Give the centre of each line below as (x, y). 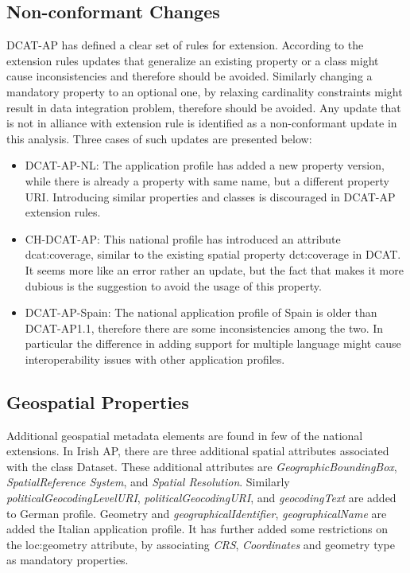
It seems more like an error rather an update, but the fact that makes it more (214, 269)
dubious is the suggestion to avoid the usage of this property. (173, 285)
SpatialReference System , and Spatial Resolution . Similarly (148, 482)
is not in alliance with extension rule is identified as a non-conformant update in (202, 123)
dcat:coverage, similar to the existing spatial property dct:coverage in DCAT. (213, 254)
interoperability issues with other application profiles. (155, 359)
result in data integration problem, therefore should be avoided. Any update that (204, 107)
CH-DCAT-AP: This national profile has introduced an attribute (183, 238)
